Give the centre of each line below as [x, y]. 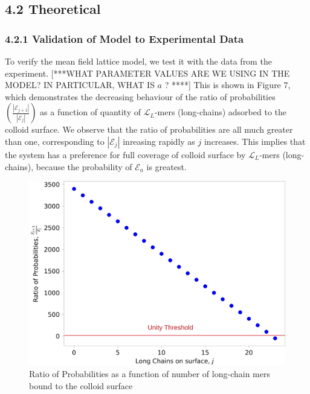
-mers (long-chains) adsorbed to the [220, 112]
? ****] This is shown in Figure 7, [228, 85]
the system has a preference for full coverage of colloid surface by [125, 154]
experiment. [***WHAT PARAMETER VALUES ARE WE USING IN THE [147, 73]
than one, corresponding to [55, 141]
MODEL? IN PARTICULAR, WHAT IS [80, 85]
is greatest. [166, 166]
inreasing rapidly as [159, 141]
